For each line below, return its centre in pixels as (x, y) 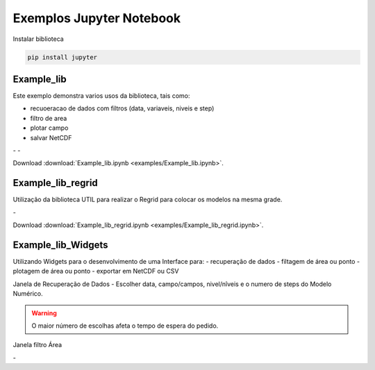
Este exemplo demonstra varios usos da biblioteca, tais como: (101, 96)
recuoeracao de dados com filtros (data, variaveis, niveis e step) (122, 108)
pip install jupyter (62, 57)
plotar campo (49, 128)
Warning (44, 313)
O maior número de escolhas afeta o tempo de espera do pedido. (125, 326)
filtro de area (49, 118)
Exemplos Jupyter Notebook (97, 18)
